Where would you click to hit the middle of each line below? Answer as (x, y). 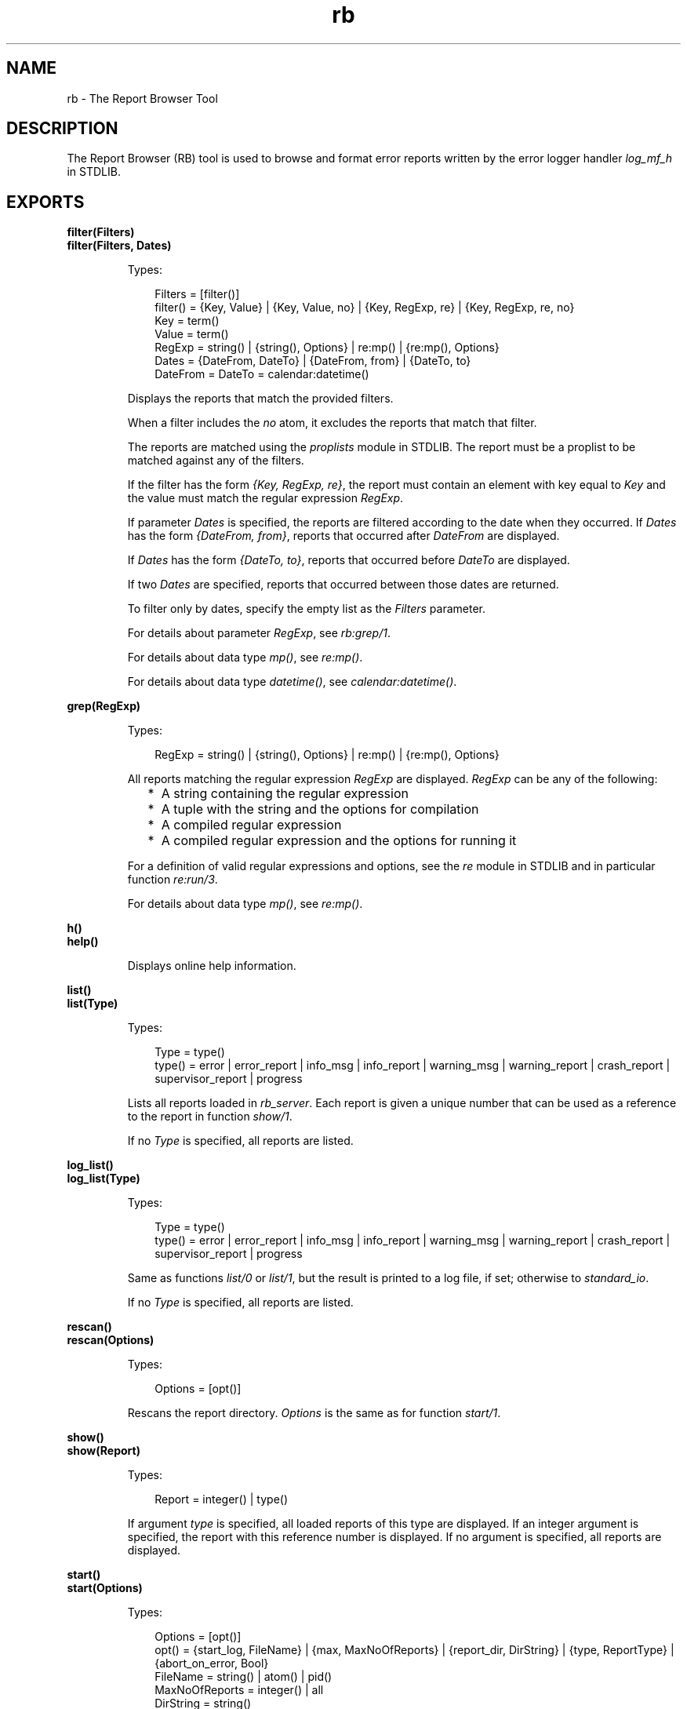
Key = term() (187, 321)
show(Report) (104, 1451)
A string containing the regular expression (285, 794)
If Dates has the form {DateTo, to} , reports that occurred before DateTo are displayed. (349, 560)
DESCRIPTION (62, 129)
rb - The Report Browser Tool (142, 98)
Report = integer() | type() (222, 1499)
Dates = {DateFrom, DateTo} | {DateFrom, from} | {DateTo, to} (313, 361)
